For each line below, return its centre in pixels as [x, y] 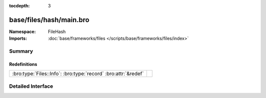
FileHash [57, 32]
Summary [21, 51]
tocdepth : [19, 6]
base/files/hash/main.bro [49, 20]
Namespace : [23, 32]
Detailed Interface [31, 86]
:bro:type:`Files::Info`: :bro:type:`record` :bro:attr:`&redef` [78, 74]
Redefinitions [23, 64]
